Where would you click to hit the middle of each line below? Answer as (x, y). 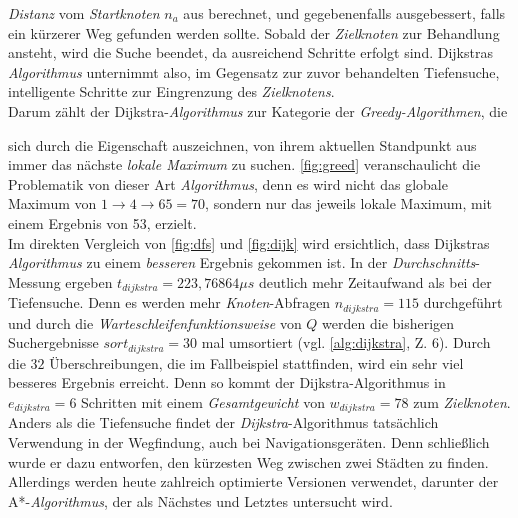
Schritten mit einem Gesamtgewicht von (203, 401)
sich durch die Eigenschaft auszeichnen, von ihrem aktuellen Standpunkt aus (242, 144)
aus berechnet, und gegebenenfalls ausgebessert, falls (344, 13)
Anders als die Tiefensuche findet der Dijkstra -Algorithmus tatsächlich (223, 422)
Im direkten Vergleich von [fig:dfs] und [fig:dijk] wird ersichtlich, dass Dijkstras (249, 242)
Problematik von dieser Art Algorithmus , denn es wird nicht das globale (228, 183)
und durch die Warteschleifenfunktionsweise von (155, 322)
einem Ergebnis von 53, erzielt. (102, 222)
